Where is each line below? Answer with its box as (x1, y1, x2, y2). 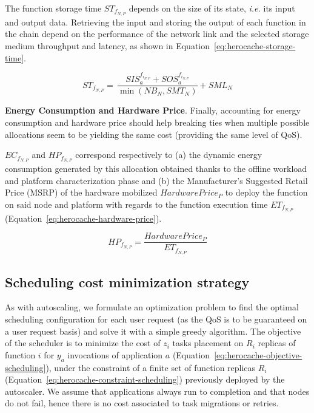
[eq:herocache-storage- (214, 39, 296, 52)
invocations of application (67, 348, 163, 361)
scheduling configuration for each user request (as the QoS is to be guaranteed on (5, 313, 307, 326)
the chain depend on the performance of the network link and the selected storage (5, 27, 309, 40)
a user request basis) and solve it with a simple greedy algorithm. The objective (5, 324, 301, 337)
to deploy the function (225, 186, 308, 199)
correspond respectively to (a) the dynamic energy (75, 148, 262, 161)
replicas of (258, 336, 296, 349)
